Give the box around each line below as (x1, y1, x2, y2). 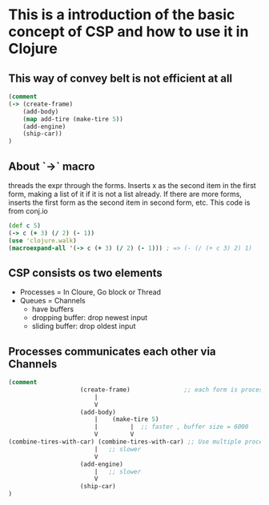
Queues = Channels (19, 296, 86, 306)
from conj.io (8, 206, 48, 215)
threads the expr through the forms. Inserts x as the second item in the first (8, 180, 256, 190)
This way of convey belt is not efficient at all (8, 71, 233, 85)
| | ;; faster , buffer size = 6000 (94, 423, 249, 431)
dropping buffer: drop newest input (31, 313, 148, 323)
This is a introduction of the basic (8, 6, 235, 24)
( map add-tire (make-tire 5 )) (22, 114, 124, 123)
